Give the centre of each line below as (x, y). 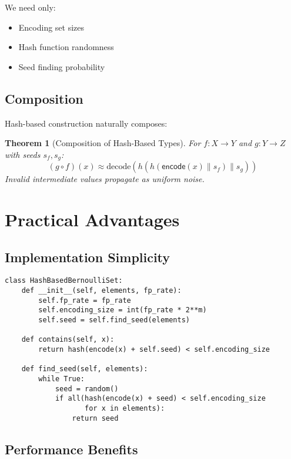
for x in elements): (125, 408)
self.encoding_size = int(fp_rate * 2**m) (123, 310)
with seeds (23, 154)
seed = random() (87, 389)
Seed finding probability (62, 66)
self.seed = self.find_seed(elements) (114, 320)
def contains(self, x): (68, 340)
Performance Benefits (71, 449)
